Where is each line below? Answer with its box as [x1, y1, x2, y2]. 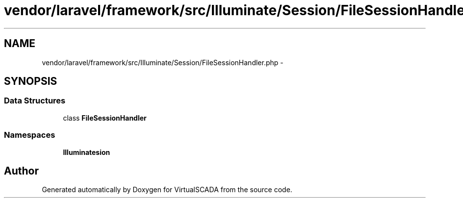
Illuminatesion [63, 148, 110, 156]
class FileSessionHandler [63, 113, 147, 122]
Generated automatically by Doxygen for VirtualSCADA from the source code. [42, 185, 292, 194]
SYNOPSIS [4, 75, 57, 88]
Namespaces [4, 130, 55, 140]
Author [4, 164, 39, 177]
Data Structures [4, 96, 66, 106]
